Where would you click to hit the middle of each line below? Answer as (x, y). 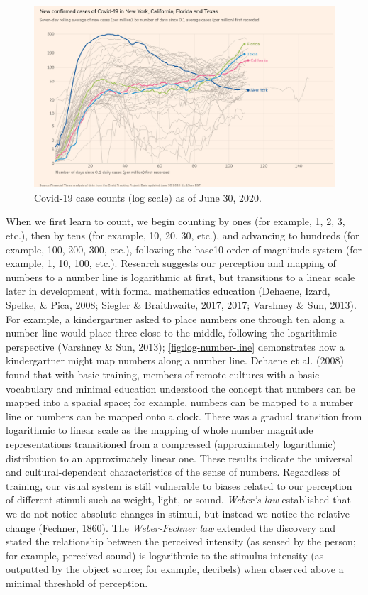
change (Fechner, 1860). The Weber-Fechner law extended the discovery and (171, 527)
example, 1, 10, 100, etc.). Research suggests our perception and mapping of (171, 263)
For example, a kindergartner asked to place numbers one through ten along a (175, 318)
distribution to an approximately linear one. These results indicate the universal (180, 458)
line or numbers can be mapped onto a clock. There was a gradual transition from (184, 416)
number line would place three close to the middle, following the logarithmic (171, 333)
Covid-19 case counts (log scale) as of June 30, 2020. (148, 197)
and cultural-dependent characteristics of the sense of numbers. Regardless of (173, 472)
